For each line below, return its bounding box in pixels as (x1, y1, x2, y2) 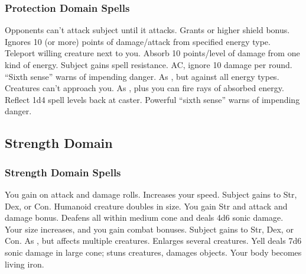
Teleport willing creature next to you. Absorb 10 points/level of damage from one (5, 47, 300, 59)
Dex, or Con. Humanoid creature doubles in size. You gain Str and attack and (5, 199, 288, 212)
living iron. (5, 257, 44, 270)
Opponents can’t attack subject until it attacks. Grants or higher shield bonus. (5, 24, 290, 36)
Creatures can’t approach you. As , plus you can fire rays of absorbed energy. (5, 82, 284, 94)
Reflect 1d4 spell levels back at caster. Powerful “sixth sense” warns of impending (5, 93, 300, 105)
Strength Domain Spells (5, 165, 121, 179)
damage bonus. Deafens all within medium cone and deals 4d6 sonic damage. (5, 211, 284, 224)
